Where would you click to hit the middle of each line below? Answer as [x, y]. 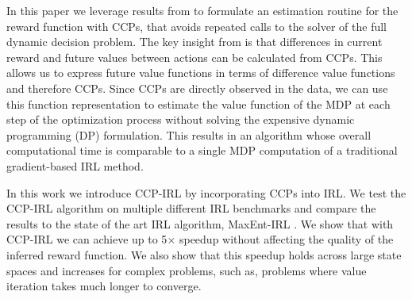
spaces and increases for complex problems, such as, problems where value [187, 270]
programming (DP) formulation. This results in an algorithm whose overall [189, 134]
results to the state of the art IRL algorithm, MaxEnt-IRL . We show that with [200, 223]
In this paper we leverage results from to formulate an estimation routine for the [202, 10]
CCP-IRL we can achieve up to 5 [87, 239]
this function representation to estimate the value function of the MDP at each [198, 103]
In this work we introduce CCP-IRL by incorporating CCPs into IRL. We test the [206, 192]
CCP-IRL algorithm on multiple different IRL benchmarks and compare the [191, 208]
